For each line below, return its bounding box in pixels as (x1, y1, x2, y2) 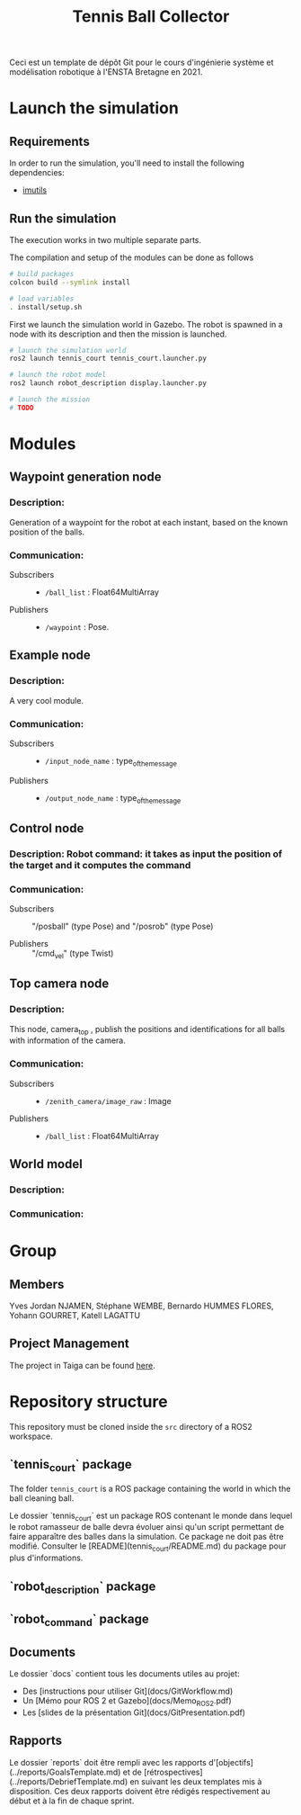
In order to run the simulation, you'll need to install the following (9, 157, 245, 168)
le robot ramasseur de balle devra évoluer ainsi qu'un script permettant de (9, 1522, 285, 1532)
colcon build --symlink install (9, 277, 130, 287)
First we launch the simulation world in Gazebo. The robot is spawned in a (9, 319, 283, 329)
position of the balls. (9, 526, 85, 537)
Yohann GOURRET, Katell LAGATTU (9, 1309, 141, 1320)
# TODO (9, 403, 34, 412)
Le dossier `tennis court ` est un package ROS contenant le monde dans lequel (9, 1510, 293, 1523)
